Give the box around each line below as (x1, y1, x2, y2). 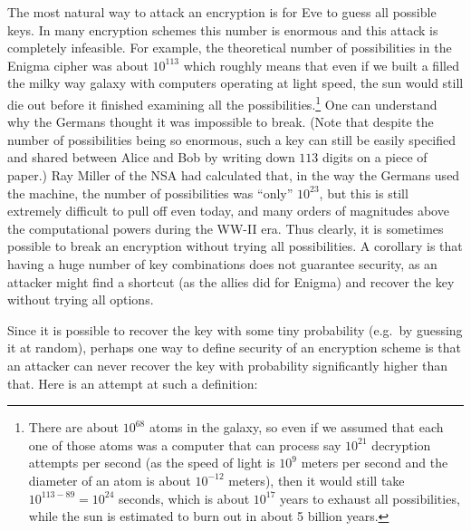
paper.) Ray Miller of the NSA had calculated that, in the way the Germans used (7, 166, 460, 184)
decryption (371, 435, 431, 454)
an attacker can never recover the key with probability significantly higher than (7, 355, 448, 374)
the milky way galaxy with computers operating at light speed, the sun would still (7, 73, 464, 92)
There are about (28, 418, 120, 437)
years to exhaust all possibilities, (280, 488, 460, 507)
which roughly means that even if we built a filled (183, 55, 459, 74)
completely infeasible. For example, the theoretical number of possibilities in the (7, 38, 452, 57)
